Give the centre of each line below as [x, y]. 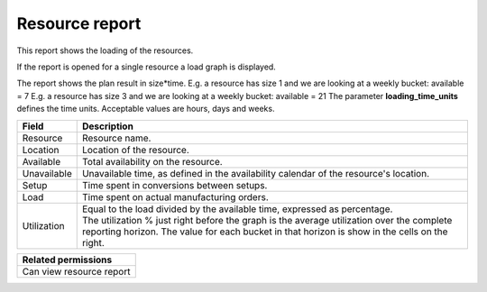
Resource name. [116, 138]
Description [108, 126]
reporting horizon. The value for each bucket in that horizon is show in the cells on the [265, 232]
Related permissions [67, 260]
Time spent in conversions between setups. [175, 185]
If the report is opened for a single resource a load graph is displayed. [147, 67]
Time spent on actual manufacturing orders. [175, 196]
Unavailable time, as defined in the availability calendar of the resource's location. [256, 173]
